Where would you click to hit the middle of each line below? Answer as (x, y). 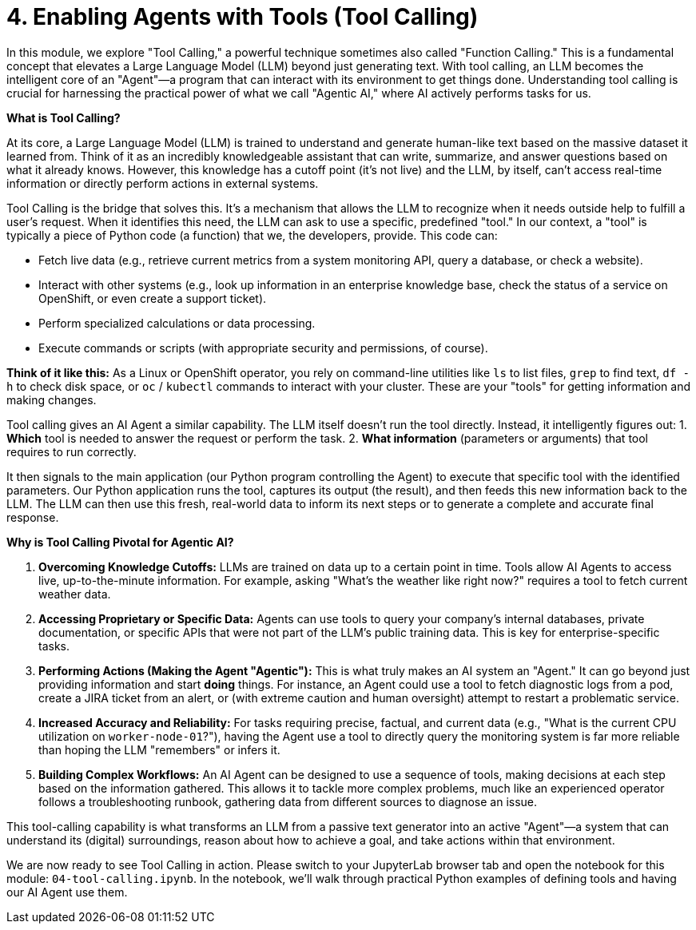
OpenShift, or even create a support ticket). (153, 298)
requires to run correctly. (72, 451)
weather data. (75, 594)
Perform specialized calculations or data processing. (177, 323)
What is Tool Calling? (64, 117)
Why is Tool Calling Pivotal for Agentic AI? (120, 542)
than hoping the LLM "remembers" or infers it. (159, 749)
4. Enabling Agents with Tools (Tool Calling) (243, 17)
